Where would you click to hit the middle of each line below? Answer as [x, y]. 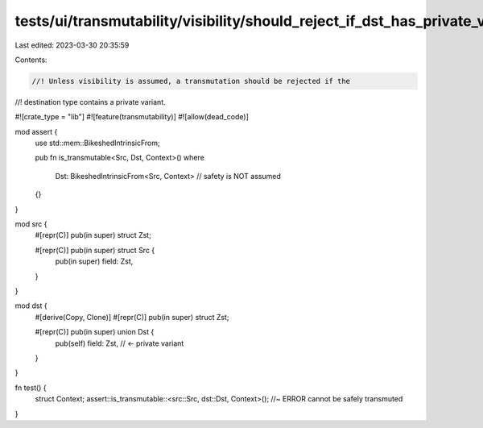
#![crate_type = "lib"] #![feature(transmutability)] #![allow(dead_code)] [132, 117]
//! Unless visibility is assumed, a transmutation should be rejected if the [191, 81]
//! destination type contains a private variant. [90, 102]
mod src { [31, 224]
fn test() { [31, 388]
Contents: [31, 60]
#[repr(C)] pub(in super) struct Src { [95, 250]
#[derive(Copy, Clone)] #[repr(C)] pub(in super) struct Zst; [132, 317]
